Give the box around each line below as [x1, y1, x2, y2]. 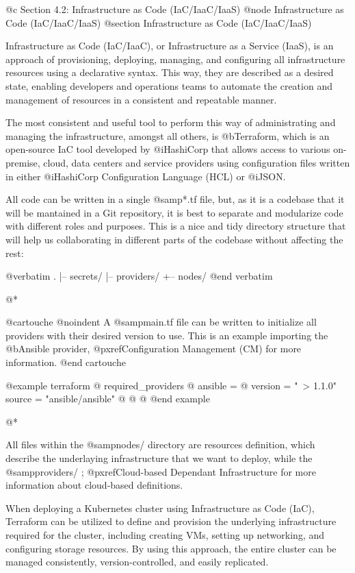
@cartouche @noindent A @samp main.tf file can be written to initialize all [5, 315, 317, 329]
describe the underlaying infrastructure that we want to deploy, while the [5, 451, 313, 465]
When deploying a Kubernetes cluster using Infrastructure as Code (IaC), [5, 500, 315, 515]
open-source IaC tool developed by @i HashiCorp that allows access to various [5, 142, 330, 156]
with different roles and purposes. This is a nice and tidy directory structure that [5, 219, 346, 233]
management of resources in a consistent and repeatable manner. [5, 92, 277, 106]
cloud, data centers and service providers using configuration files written [43, 155, 350, 169]
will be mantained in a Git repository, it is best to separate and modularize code [5, 205, 343, 219]
